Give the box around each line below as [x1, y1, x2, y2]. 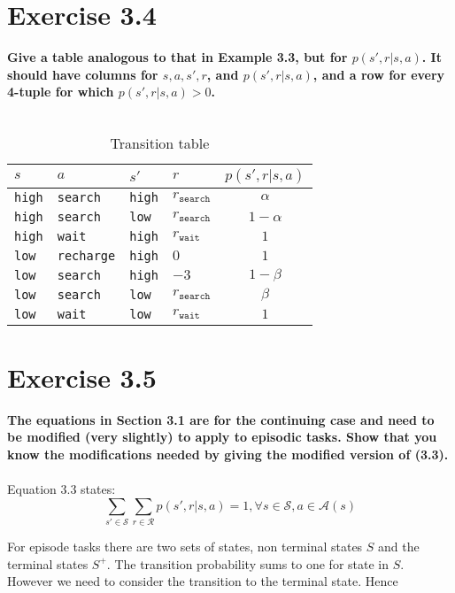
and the [378, 536, 420, 555]
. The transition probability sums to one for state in [106, 554, 389, 573]
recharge [57, 248, 116, 263]
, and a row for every [312, 65, 445, 83]
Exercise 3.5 [7, 358, 157, 395]
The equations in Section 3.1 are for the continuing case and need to [7, 410, 435, 428]
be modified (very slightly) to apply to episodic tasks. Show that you [7, 427, 437, 446]
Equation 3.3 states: [7, 480, 116, 497]
